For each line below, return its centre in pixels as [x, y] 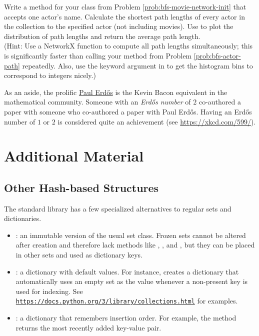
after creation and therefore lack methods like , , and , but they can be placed [135, 245]
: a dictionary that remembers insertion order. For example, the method [126, 318]
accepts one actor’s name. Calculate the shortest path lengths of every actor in [124, 16]
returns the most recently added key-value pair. [88, 327]
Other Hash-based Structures [81, 187]
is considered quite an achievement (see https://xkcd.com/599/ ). [157, 121]
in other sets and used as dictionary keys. [79, 255]
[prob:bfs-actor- [217, 55]
